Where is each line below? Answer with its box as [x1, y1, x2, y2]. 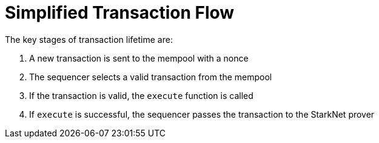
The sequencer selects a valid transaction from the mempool [29, 71, 272, 82]
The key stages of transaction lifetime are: [5, 34, 173, 45]
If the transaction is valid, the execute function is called [29, 90, 253, 101]
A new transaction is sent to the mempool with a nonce [29, 52, 249, 63]
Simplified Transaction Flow [5, 2, 235, 23]
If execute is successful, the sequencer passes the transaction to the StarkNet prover [29, 109, 375, 119]
